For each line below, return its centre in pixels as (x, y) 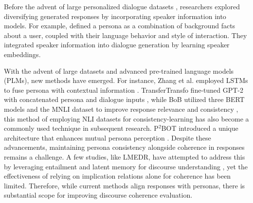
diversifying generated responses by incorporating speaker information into (115, 16)
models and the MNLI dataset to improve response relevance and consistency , (121, 109)
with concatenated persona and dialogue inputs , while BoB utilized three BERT (124, 99)
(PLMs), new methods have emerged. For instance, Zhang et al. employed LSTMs (126, 80)
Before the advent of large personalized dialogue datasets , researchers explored (122, 6)
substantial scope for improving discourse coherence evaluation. (98, 195)
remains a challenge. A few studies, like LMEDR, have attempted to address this (125, 156)
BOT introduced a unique (200, 128)
